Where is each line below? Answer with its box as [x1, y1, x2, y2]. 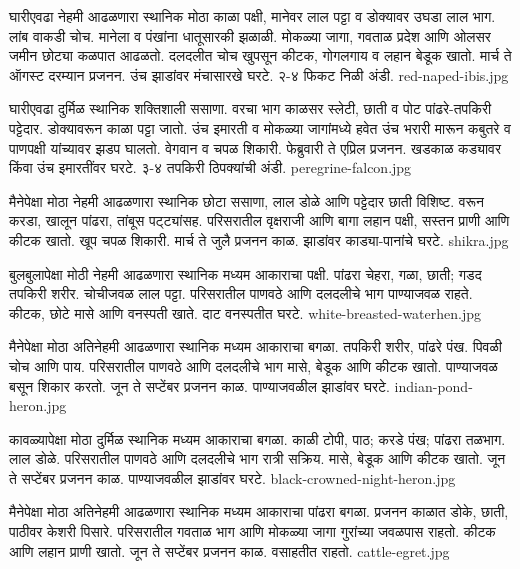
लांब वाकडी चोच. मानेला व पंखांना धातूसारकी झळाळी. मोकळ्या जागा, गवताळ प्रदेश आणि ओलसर [9, 25, 491, 46]
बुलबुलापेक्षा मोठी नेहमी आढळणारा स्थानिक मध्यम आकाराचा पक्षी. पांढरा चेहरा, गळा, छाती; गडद [9, 263, 482, 284]
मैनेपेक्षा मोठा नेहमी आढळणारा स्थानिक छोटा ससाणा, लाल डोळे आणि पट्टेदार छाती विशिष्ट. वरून [9, 190, 484, 211]
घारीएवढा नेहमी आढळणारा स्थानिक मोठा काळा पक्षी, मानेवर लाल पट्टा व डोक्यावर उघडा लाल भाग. [9, 6, 496, 26]
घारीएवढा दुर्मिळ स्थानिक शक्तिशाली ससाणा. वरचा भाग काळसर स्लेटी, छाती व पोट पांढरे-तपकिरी [9, 98, 492, 119]
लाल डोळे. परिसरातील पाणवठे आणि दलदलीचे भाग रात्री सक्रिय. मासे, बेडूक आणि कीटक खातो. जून [9, 448, 506, 469]
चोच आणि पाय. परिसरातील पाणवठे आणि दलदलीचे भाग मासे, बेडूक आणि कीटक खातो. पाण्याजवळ [9, 355, 498, 376]
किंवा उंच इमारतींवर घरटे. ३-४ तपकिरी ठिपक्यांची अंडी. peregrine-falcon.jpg [9, 157, 412, 178]
